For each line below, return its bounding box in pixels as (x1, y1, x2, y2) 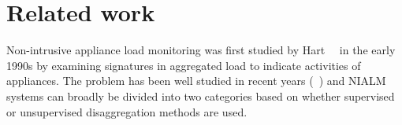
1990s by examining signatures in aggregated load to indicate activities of (6, 57, 361, 73)
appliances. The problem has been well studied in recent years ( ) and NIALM (6, 72, 386, 89)
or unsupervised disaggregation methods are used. (6, 103, 248, 119)
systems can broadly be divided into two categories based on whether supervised (6, 87, 395, 104)
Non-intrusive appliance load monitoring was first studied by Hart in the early (6, 42, 396, 58)
